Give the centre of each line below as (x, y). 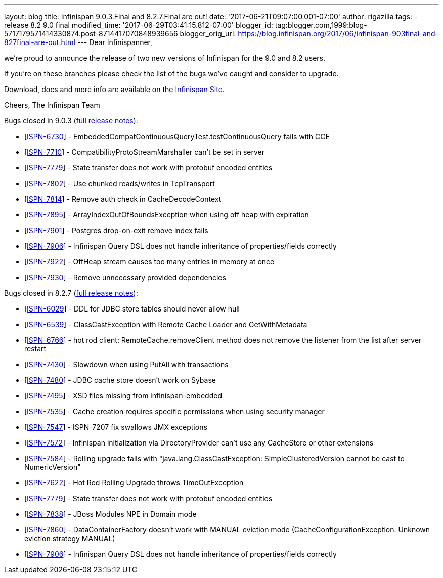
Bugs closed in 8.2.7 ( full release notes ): (71, 293)
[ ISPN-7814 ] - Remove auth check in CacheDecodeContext (123, 199)
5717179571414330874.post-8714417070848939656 (91, 34)
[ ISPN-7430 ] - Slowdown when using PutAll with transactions (126, 364)
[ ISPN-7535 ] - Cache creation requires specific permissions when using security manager (174, 411)
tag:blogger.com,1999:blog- (321, 25)
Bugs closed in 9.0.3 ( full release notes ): (71, 121)
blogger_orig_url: (208, 34)
